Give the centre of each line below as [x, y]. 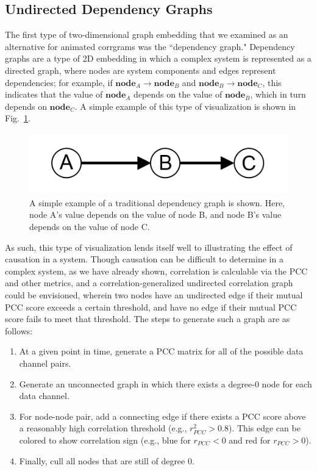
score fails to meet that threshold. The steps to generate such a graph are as [148, 319]
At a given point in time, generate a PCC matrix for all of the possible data [161, 351]
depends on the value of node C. [90, 227]
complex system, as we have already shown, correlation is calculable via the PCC [156, 271]
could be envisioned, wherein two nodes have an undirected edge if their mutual [154, 295]
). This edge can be [264, 428]
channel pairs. [45, 363]
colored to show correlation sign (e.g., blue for [105, 440]
